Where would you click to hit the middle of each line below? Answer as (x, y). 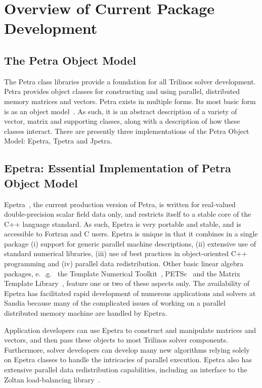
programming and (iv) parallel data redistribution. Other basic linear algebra (124, 263)
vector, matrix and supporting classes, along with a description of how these (122, 121)
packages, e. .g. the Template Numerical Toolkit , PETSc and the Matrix (122, 273)
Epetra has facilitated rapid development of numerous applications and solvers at (130, 293)
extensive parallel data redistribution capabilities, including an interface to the (126, 370)
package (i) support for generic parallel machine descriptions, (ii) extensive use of (130, 243)
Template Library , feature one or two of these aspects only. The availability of (127, 283)
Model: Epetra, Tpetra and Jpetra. (58, 141)
